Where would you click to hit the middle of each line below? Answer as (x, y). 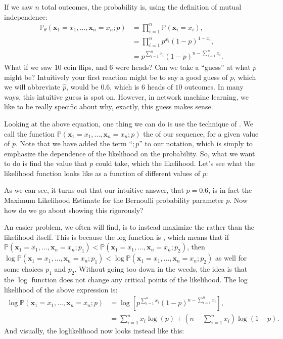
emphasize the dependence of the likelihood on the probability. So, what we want (130, 153)
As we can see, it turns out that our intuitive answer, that (94, 190)
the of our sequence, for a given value (201, 133)
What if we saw (28, 67)
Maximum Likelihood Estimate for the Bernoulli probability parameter (114, 200)
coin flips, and (85, 67)
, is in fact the (230, 190)
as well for (231, 258)
